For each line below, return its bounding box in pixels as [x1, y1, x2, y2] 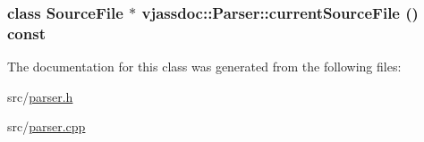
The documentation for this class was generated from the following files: [7, 57, 402, 76]
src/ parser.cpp [7, 117, 86, 136]
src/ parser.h [7, 87, 73, 105]
